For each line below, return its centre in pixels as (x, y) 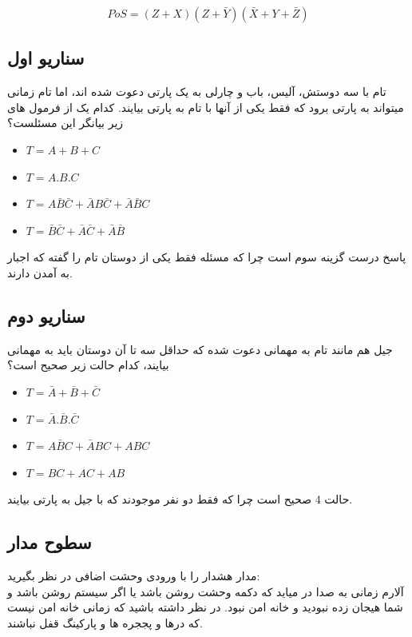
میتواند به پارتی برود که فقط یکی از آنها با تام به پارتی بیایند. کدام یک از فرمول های (206, 107)
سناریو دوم (46, 315)
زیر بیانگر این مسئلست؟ (65, 123)
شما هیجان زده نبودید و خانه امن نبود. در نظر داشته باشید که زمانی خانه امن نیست (205, 607)
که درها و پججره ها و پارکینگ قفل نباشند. (105, 622)
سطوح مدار (50, 542)
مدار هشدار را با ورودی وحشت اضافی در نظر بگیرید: (134, 576)
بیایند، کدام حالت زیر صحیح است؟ (88, 365)
